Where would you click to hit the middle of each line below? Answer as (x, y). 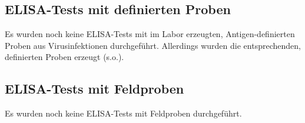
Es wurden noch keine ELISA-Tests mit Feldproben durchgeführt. (123, 113)
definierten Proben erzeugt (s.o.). (64, 57)
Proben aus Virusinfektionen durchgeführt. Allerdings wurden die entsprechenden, (153, 45)
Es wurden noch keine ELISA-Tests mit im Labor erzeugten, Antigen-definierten (150, 34)
